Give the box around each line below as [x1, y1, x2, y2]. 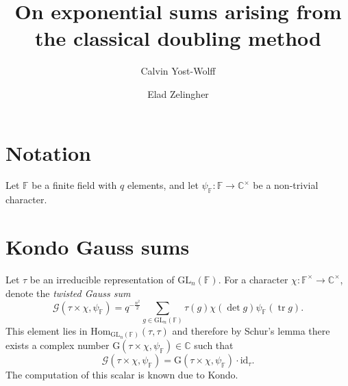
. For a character [218, 272, 288, 286]
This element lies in [5, 323, 88, 337]
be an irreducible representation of [29, 272, 175, 286]
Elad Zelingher [147, 86, 209, 101]
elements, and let [127, 178, 199, 192]
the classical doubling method [35, 24, 321, 52]
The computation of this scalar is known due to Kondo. [5, 368, 238, 382]
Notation [5, 138, 91, 166]
